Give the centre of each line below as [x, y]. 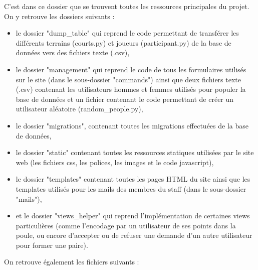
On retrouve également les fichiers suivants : [72, 262]
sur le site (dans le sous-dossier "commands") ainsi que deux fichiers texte [128, 79]
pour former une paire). [52, 245]
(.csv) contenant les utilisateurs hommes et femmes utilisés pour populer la [131, 89]
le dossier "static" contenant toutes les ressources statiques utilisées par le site [135, 152]
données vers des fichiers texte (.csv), [73, 52]
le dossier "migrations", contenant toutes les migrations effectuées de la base [132, 125]
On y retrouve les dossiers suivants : [59, 16]
